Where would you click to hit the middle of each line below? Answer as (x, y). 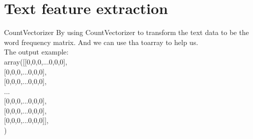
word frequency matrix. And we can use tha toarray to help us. (101, 42)
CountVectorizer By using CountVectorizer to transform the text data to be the (126, 32)
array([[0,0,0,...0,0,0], (36, 61)
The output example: (36, 52)
